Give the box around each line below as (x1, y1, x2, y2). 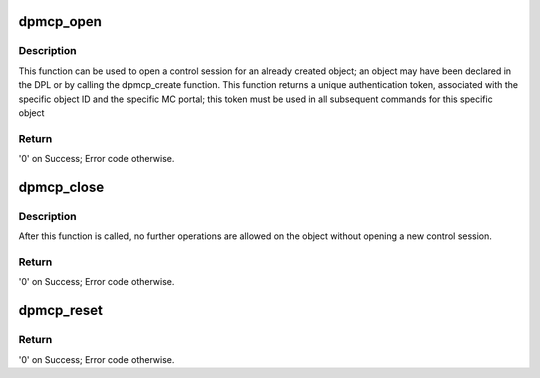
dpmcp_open (18, 13, 102, 30)
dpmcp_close (18, 178, 105, 195)
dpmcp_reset (18, 302, 104, 319)
